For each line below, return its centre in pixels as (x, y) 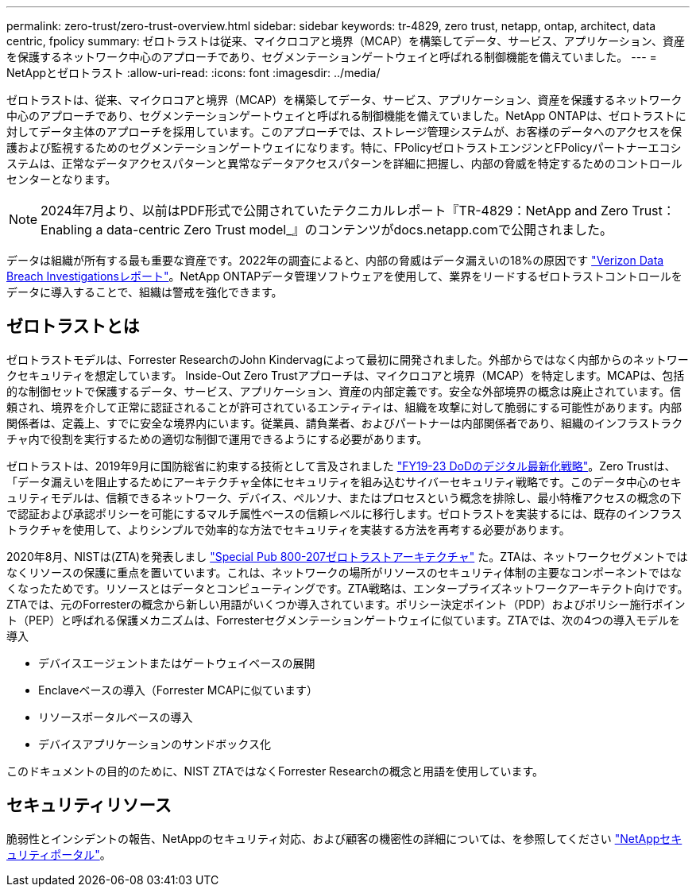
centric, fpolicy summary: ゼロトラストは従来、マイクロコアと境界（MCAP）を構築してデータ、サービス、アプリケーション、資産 (346, 41)
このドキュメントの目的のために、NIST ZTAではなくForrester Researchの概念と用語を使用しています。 (275, 771)
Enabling (66, 230)
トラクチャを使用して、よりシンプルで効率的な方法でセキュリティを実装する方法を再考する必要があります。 (288, 529)
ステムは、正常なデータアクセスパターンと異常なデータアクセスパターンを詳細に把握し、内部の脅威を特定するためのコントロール (344, 163)
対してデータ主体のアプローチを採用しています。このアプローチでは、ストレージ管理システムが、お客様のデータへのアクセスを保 (344, 131)
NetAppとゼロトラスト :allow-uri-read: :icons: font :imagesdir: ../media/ (193, 73)
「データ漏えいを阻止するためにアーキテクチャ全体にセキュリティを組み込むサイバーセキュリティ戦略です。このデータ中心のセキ (344, 481)
